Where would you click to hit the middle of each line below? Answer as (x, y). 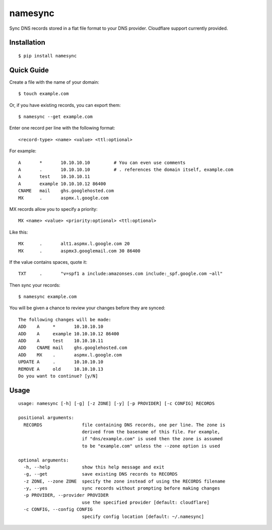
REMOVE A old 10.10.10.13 (61, 369)
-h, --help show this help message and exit (94, 467)
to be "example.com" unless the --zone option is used (151, 446)
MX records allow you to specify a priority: (53, 209)
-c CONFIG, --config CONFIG (58, 510)
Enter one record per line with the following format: (62, 128)
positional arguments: (46, 418)
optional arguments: (44, 460)
